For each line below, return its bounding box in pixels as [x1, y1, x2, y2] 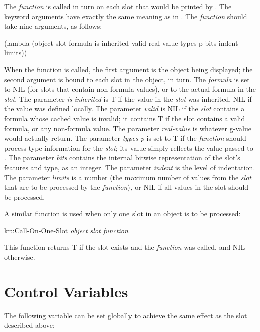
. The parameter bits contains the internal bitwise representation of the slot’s [4, 152, 240, 163]
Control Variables [4, 281, 128, 301]
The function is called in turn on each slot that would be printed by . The [4, 1, 232, 11]
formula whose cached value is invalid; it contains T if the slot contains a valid [4, 113, 245, 123]
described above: [4, 320, 55, 330]
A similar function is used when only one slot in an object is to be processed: [4, 208, 241, 219]
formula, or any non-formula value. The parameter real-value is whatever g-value [4, 123, 251, 133]
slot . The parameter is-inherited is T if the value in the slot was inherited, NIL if [4, 93, 252, 104]
